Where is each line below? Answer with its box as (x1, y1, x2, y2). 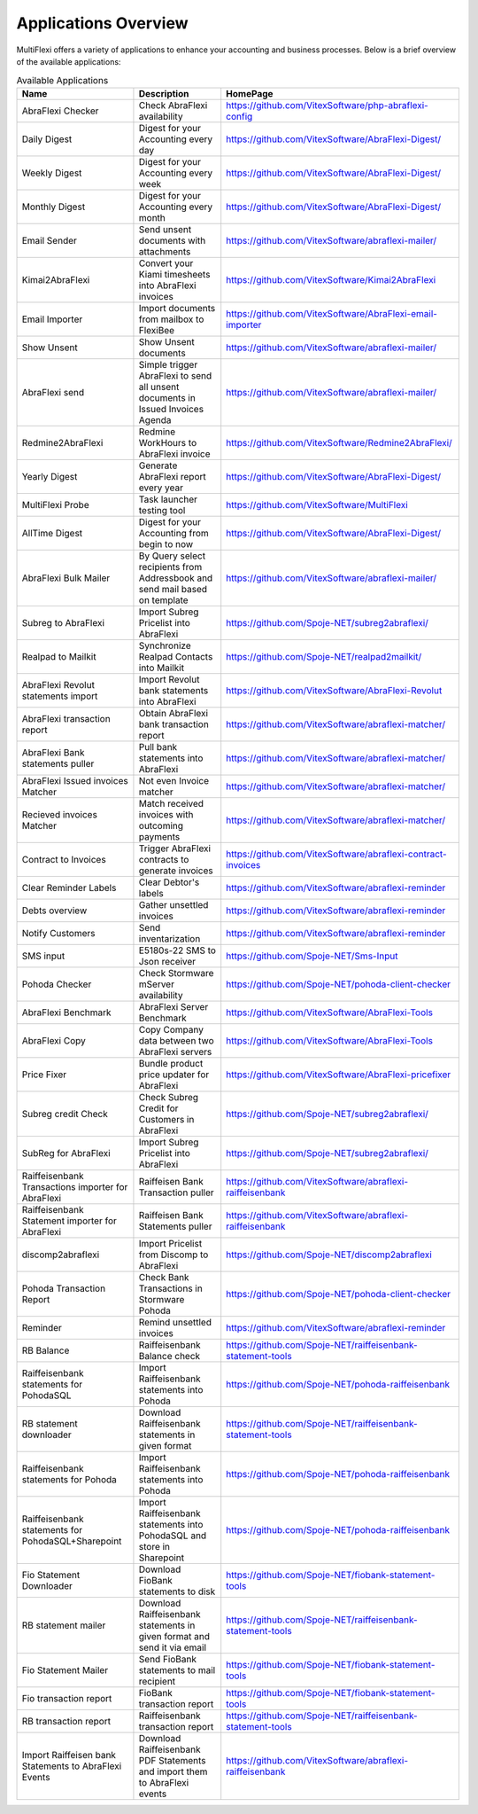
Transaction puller (138, 1186, 214, 1199)
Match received (138, 797, 204, 809)
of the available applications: (16, 56, 121, 66)
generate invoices (138, 864, 214, 877)
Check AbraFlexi (138, 98, 208, 111)
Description (138, 87, 189, 99)
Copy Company (138, 1023, 204, 1036)
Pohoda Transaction (21, 1282, 106, 1294)
